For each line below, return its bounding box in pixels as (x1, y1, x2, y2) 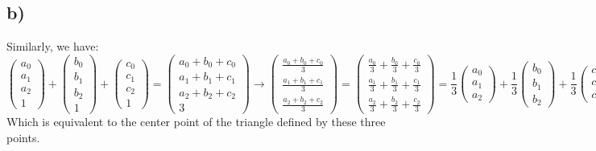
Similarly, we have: (6, 38, 99, 55)
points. (6, 129, 40, 145)
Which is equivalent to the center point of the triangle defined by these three (6, 113, 386, 130)
